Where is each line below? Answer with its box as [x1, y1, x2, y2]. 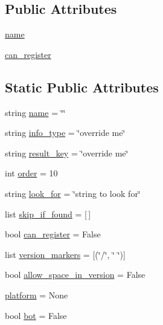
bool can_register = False [5, 228, 101, 240]
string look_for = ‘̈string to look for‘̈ [5, 187, 141, 199]
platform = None [5, 288, 68, 301]
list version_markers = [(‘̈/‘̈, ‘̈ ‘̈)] [5, 248, 126, 260]
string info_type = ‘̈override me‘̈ [5, 126, 126, 139]
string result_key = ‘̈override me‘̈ [5, 146, 129, 159]
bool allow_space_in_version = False [5, 268, 145, 281]
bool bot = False [5, 309, 67, 321]
